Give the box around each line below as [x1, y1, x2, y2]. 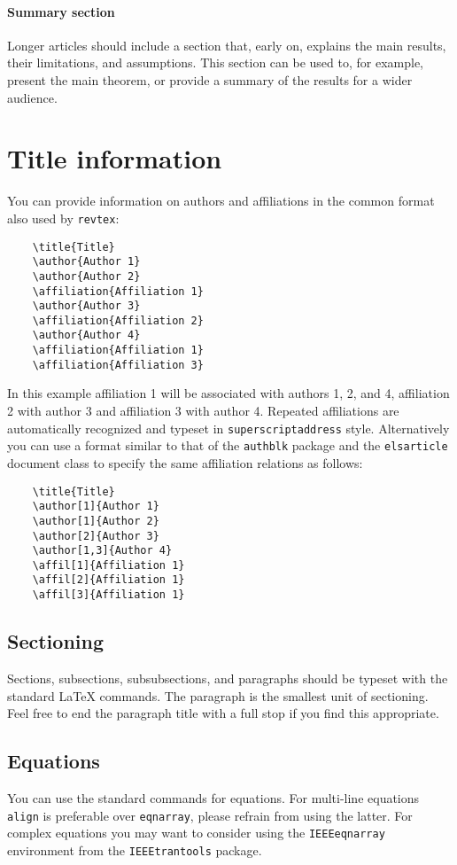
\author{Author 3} [32, 300, 141, 313]
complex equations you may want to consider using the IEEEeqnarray [7, 823, 385, 842]
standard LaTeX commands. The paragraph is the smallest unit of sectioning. [7, 686, 429, 705]
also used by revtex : [7, 208, 120, 227]
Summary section [7, 2, 115, 20]
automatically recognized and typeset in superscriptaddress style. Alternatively [7, 418, 450, 437]
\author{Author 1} [32, 255, 141, 269]
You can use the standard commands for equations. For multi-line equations [7, 788, 420, 807]
